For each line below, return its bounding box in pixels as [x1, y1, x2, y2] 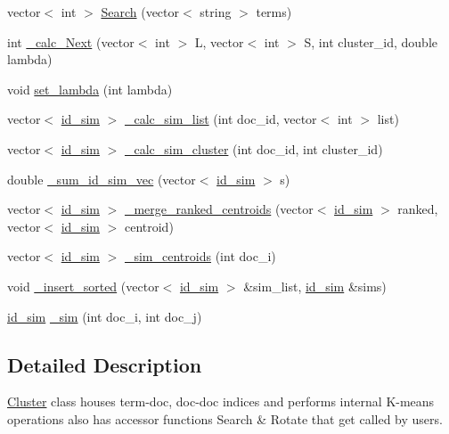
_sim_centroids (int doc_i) [124, 247, 276, 266]
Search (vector [101, 3, 180, 20]
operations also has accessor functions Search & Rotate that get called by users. [7, 409, 443, 428]
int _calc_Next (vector [7, 32, 135, 51]
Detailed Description [7, 350, 202, 378]
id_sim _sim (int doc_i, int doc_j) [7, 307, 202, 325]
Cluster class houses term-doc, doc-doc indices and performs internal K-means [7, 392, 435, 411]
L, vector [194, 32, 244, 51]
